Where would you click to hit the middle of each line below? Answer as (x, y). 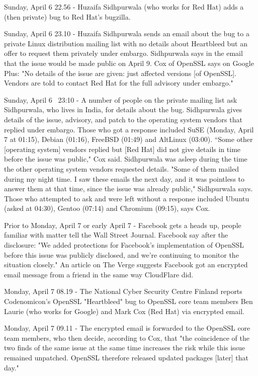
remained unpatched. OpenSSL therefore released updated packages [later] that (126, 357)
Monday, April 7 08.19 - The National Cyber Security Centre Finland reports (123, 291)
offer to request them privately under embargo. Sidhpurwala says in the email (123, 53)
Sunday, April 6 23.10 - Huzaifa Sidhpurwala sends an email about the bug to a (127, 33)
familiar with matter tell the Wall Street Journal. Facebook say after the (116, 235)
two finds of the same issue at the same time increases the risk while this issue (125, 348)
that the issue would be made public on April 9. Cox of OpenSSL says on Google (129, 63)
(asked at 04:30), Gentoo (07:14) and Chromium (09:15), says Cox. (107, 208)
